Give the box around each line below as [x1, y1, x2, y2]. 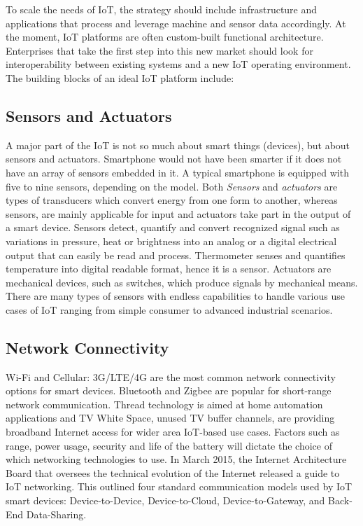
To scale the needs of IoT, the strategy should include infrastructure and [6, 2, 318, 16]
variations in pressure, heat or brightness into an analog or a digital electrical [6, 233, 337, 248]
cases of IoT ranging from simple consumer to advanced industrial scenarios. [6, 302, 333, 317]
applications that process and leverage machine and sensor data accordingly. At [6, 15, 346, 30]
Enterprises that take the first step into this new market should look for [6, 43, 313, 57]
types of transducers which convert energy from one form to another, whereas [6, 193, 338, 207]
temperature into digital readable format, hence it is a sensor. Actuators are [6, 261, 332, 276]
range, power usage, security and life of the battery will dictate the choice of [6, 438, 332, 452]
